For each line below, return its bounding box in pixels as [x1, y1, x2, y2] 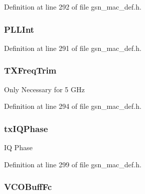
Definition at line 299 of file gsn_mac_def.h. [4, 159, 141, 169]
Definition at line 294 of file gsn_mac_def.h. [4, 101, 141, 111]
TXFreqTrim [4, 64, 57, 77]
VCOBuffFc [4, 180, 52, 193]
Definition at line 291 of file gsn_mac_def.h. [4, 42, 141, 53]
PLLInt [4, 23, 34, 35]
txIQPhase [4, 122, 48, 135]
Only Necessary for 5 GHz [4, 84, 85, 94]
